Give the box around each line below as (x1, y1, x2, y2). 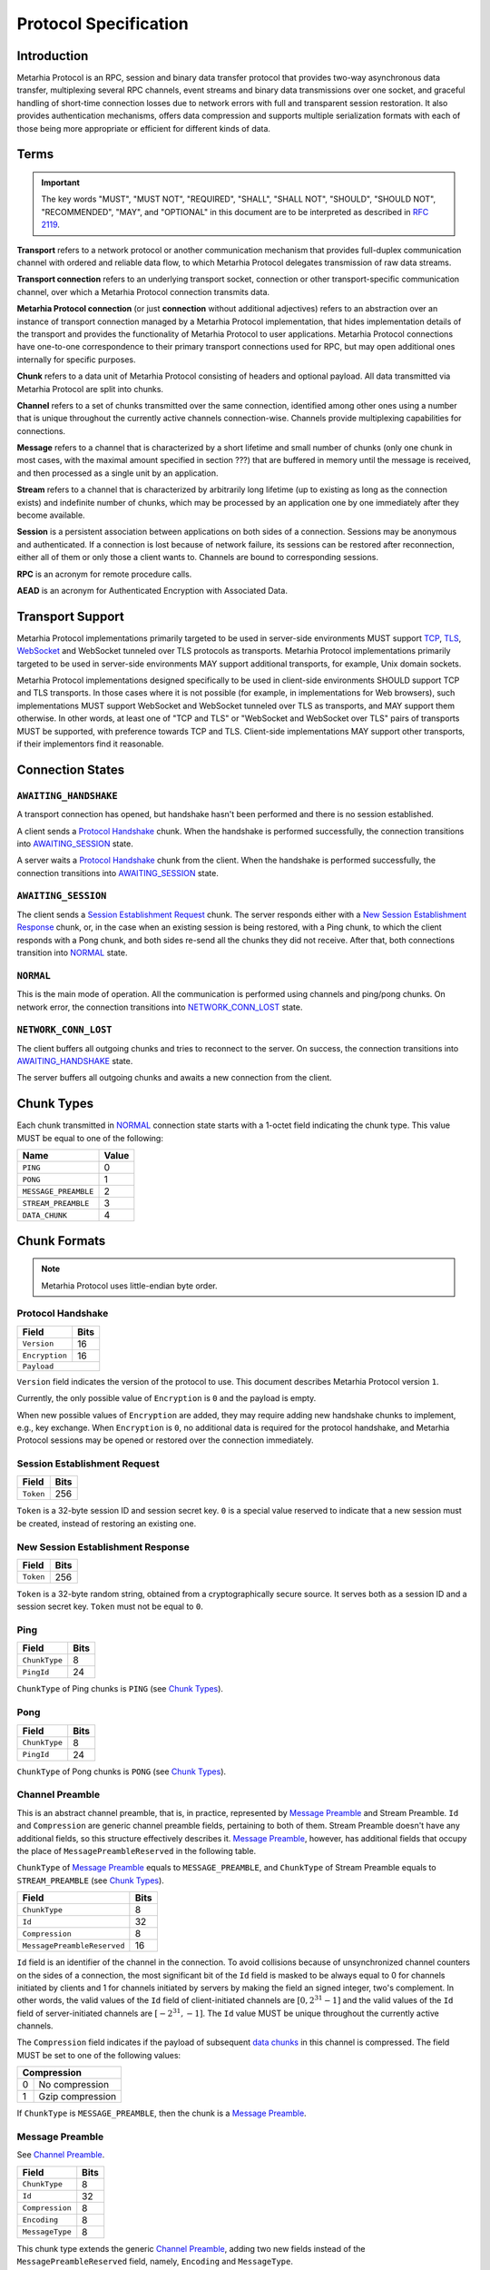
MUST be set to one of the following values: (16, 2049, 181, 2060)
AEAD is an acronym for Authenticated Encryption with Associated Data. (16, 585, 288, 596)
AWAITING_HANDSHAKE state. (16, 1056, 133, 1067)
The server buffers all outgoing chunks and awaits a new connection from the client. (16, 1072, 332, 1083)
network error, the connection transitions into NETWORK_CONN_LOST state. (16, 1002, 303, 1012)
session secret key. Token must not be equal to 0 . (16, 1601, 203, 1612)
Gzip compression (38, 2090, 117, 2103)
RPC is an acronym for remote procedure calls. (16, 568, 192, 579)
